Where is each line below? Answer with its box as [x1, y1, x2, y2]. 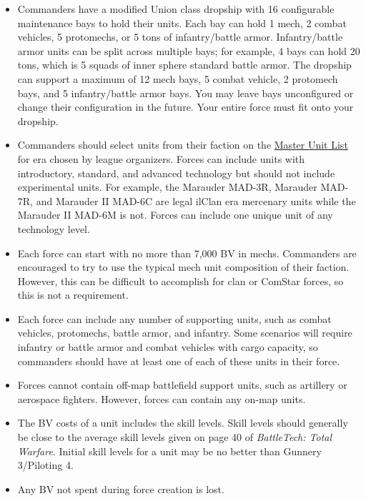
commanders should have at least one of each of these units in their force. [17, 353, 340, 368]
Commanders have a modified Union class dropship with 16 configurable [17, 1, 335, 16]
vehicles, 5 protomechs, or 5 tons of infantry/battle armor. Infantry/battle [17, 29, 343, 44]
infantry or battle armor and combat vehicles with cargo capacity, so [17, 339, 318, 354]
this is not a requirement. [17, 287, 129, 302]
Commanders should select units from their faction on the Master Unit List [17, 137, 348, 152]
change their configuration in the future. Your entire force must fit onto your [17, 99, 354, 114]
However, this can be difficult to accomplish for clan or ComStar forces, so [17, 273, 344, 288]
